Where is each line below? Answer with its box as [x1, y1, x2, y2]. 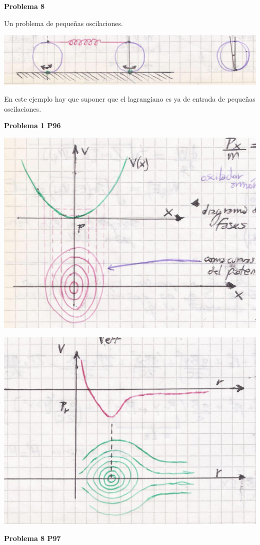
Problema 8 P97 [4, 532, 61, 543]
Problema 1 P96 [4, 120, 61, 131]
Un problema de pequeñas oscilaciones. [4, 18, 123, 28]
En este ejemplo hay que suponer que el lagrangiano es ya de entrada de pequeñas [4, 94, 255, 104]
